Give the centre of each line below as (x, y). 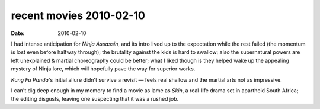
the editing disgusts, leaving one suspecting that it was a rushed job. (95, 99)
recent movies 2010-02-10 (78, 15)
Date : (18, 33)
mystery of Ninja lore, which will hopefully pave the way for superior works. (103, 69)
